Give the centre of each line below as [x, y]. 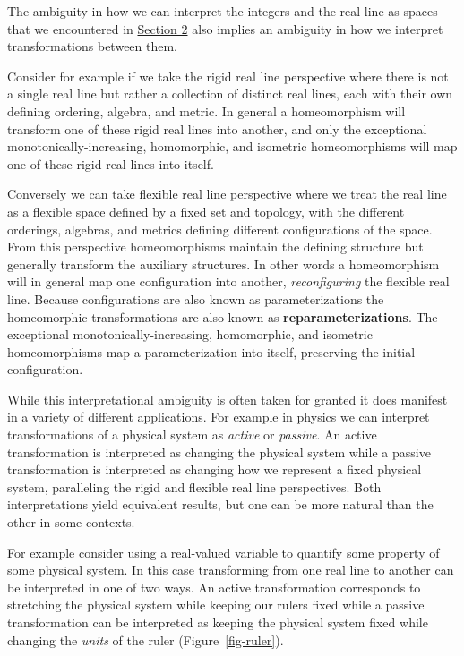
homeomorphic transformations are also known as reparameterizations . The [223, 316]
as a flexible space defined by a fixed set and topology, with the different [206, 211]
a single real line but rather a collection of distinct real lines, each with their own [230, 94]
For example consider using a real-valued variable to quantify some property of [223, 552]
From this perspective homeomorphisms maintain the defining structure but [215, 247]
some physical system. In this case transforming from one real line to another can [231, 570]
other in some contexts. [71, 522]
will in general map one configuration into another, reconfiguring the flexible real [228, 281]
